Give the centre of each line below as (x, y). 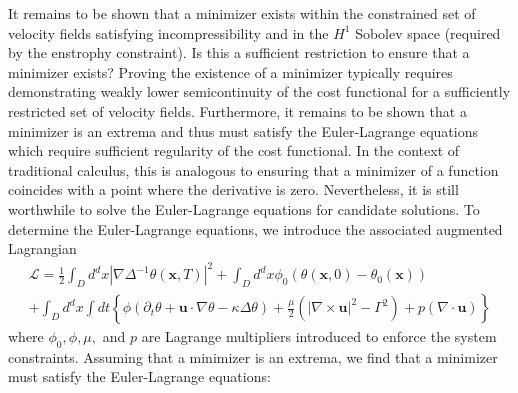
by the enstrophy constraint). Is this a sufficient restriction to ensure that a (239, 52)
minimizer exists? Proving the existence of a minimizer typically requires (230, 71)
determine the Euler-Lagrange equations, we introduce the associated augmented (255, 228)
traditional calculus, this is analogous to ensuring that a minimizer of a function (253, 169)
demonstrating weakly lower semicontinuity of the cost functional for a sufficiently (259, 91)
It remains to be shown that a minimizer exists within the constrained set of (242, 13)
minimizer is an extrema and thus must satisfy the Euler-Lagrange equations (243, 130)
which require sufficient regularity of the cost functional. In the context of (234, 150)
